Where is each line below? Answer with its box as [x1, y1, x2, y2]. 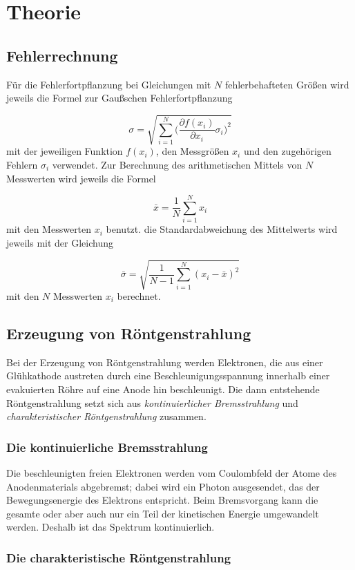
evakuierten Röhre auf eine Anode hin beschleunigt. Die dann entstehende [6, 381, 320, 396]
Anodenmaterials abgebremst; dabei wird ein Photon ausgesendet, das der [6, 479, 320, 493]
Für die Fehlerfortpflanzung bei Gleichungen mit [6, 77, 211, 91]
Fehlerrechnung [6, 44, 118, 66]
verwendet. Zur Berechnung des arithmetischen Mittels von [52, 157, 303, 171]
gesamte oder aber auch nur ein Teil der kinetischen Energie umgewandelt [6, 506, 319, 520]
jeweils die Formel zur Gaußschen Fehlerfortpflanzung [6, 91, 233, 105]
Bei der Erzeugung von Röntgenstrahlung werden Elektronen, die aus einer [6, 354, 323, 369]
